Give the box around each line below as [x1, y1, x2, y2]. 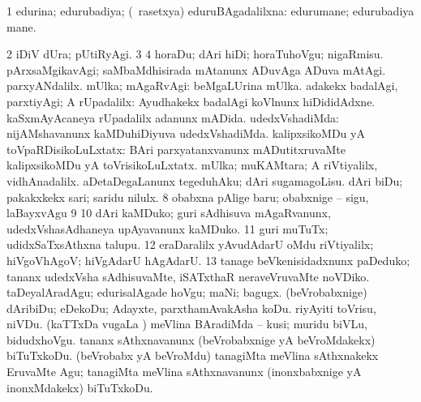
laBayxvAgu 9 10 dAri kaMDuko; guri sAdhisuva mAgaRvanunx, [6, 204, 331, 221]
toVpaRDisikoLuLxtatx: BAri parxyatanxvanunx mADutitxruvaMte [6, 140, 346, 157]
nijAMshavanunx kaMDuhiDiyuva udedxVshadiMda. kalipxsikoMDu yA [6, 125, 365, 142]
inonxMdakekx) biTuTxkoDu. [6, 378, 153, 396]
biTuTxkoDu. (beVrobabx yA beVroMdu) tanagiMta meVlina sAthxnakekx [6, 347, 379, 364]
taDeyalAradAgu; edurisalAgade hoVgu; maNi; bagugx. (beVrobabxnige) [6, 284, 367, 301]
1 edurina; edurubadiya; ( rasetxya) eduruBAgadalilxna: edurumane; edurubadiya [6, 2, 415, 19]
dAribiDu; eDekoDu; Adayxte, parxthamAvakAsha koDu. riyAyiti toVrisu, [6, 299, 376, 316]
